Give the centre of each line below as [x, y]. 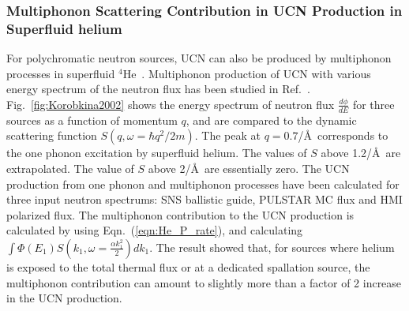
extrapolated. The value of [70, 168]
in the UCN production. [64, 298]
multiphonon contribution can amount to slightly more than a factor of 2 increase [204, 282]
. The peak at [227, 135]
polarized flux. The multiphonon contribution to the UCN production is [180, 214]
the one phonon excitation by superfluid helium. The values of [157, 153]
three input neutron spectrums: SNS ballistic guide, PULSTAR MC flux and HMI [204, 199]
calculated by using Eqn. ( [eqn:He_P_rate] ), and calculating [155, 230]
